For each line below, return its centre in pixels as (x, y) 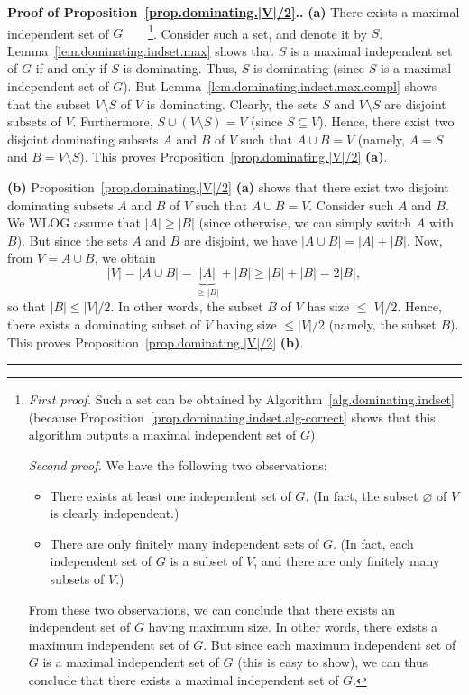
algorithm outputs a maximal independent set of (162, 435)
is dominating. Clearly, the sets (232, 103)
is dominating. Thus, (180, 68)
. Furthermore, (113, 121)
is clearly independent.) (115, 513)
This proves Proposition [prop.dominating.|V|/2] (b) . (156, 342)
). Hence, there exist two (386, 121)
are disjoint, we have (240, 240)
